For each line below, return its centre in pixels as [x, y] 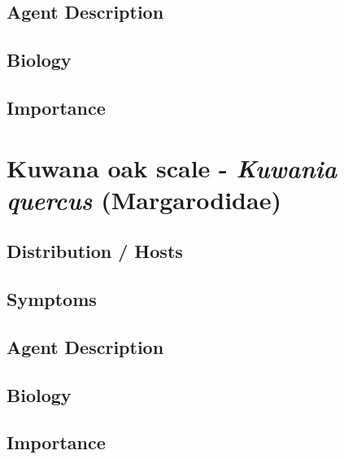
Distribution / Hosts [95, 251]
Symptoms [52, 299]
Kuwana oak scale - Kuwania [172, 168]
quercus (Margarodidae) [144, 199]
